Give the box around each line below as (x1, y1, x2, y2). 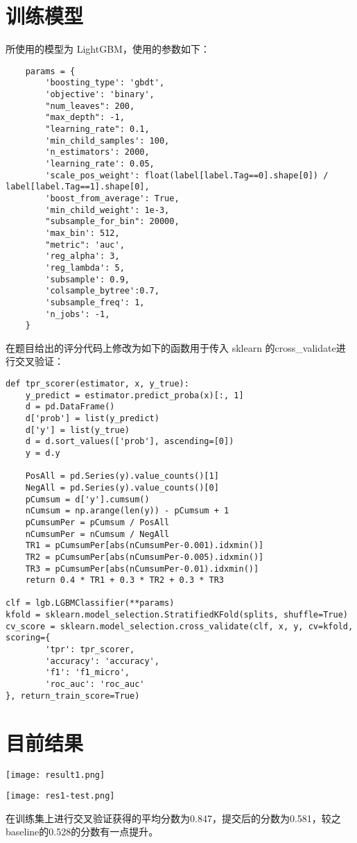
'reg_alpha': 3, (45, 251, 120, 262)
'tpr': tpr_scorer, (45, 645, 135, 655)
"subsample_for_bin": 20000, (45, 216, 180, 227)
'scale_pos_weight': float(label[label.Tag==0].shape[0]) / (45, 170, 329, 180)
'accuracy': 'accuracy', (45, 656, 159, 666)
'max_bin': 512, (45, 228, 120, 238)
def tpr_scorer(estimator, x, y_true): (6, 379, 189, 389)
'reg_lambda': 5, (45, 262, 125, 273)
